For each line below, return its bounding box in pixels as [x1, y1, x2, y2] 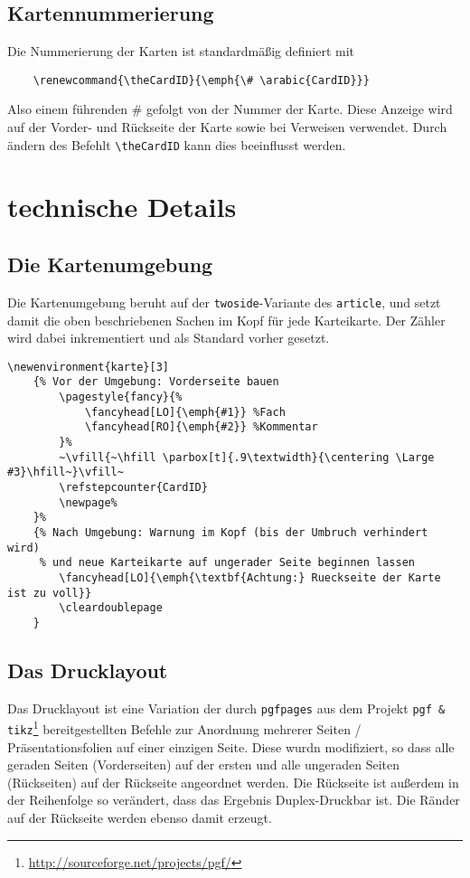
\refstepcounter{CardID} [59, 480, 208, 494]
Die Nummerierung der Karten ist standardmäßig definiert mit [7, 42, 355, 61]
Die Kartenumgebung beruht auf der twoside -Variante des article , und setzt [7, 292, 441, 311]
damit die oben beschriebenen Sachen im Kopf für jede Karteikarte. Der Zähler [7, 310, 446, 329]
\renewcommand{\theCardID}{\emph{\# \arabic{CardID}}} [33, 73, 370, 87]
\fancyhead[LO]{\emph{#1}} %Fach [84, 405, 286, 419]
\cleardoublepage [59, 601, 163, 615]
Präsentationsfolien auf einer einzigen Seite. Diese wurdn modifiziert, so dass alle [7, 737, 455, 756]
